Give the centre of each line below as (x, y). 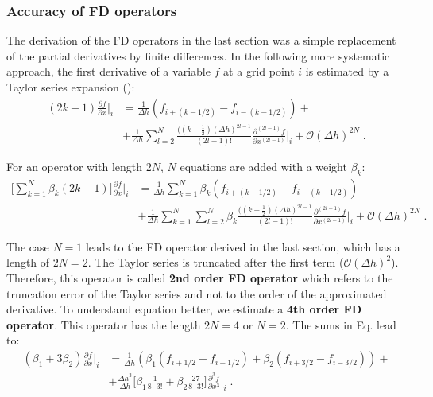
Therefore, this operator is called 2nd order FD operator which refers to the (200, 278)
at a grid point (259, 71)
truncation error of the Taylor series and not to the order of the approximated (197, 293)
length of (28, 262)
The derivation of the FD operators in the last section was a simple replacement (201, 40)
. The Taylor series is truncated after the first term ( (216, 262)
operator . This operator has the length (104, 324)
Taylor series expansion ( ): (71, 87)
